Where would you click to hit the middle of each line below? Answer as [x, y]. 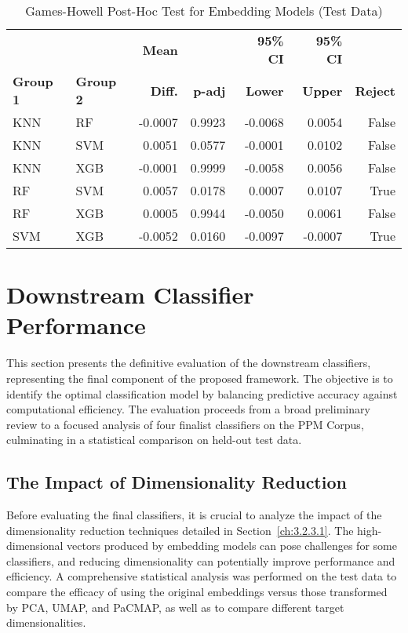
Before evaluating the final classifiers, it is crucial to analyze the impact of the [194, 515]
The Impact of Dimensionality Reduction [177, 482]
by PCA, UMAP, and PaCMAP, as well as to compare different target [175, 607]
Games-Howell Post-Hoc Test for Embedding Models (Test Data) [204, 11]
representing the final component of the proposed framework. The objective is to [200, 378]
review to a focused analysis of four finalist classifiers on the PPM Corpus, [185, 424]
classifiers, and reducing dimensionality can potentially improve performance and [201, 560]
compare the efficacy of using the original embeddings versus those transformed [197, 592]
